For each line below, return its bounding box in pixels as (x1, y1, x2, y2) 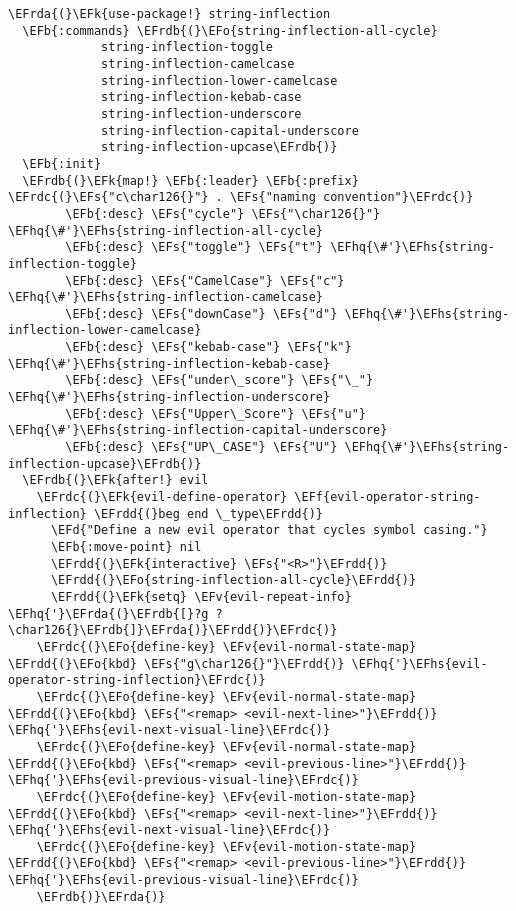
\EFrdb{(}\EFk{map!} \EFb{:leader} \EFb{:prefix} (22, 173, 359, 188)
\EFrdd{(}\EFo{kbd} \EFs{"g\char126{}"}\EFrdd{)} (8, 656, 345, 671)
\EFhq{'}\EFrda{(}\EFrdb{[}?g (8, 606, 209, 621)
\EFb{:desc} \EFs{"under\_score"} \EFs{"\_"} (65, 373, 374, 388)
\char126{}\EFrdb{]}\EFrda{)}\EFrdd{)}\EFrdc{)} (8, 623, 338, 638)
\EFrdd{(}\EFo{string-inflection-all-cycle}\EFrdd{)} (50, 573, 417, 588)
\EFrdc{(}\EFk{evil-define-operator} (36, 490, 288, 505)
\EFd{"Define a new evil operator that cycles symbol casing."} (50, 523, 488, 538)
